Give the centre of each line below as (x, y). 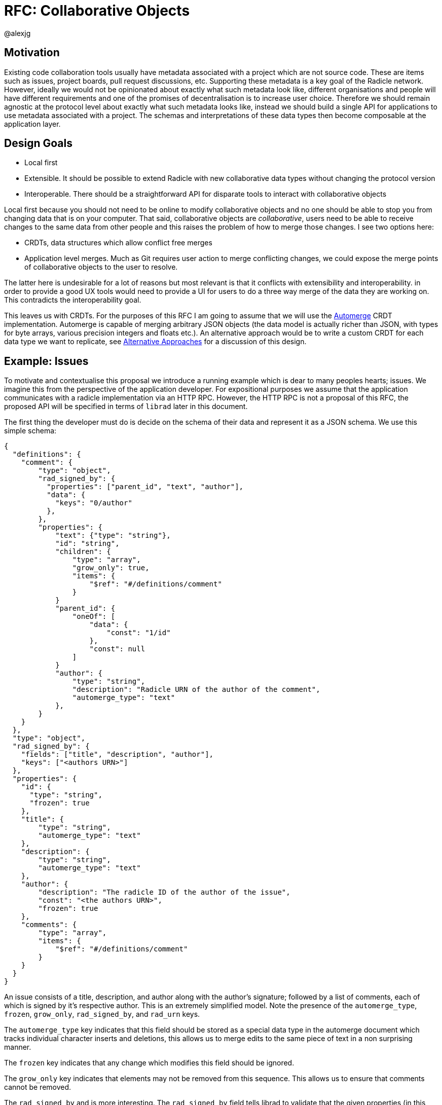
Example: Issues (46, 361)
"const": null (117, 649)
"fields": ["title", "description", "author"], (117, 754)
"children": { (83, 552)
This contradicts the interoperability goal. (73, 300)
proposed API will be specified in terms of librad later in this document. (126, 407)
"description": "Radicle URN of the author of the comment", (196, 690)
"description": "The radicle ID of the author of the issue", (164, 892)
